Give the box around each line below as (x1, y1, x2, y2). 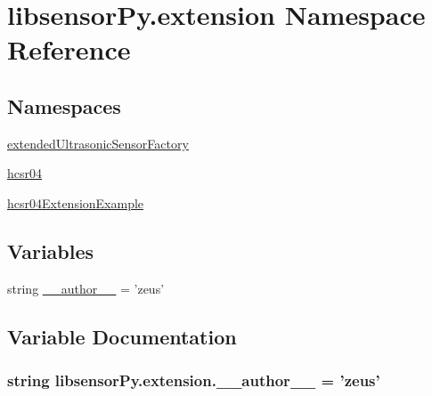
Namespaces (7, 92, 121, 119)
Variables (7, 237, 94, 264)
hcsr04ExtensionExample (7, 193, 144, 212)
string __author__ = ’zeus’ (7, 279, 165, 297)
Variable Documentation (7, 322, 237, 350)
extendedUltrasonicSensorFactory (7, 133, 189, 152)
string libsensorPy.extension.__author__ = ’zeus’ (7, 369, 380, 392)
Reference (7, 31, 131, 68)
